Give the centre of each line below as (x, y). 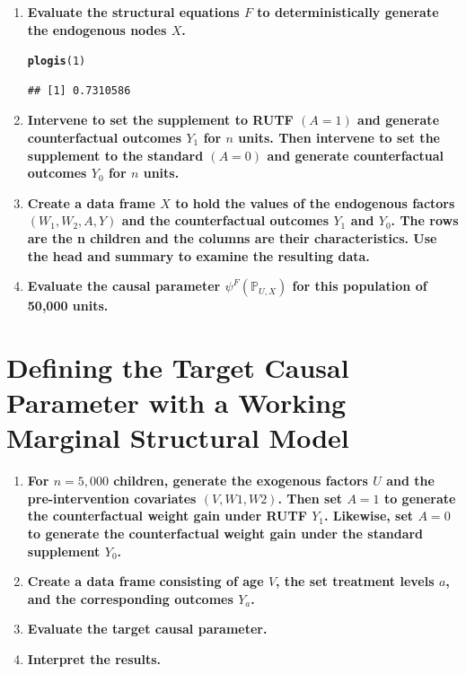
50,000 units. (68, 306)
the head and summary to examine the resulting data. (198, 255)
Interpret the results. (94, 659)
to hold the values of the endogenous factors (315, 202)
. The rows (425, 220)
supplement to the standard (115, 155)
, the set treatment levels (355, 581)
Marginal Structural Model (178, 438)
